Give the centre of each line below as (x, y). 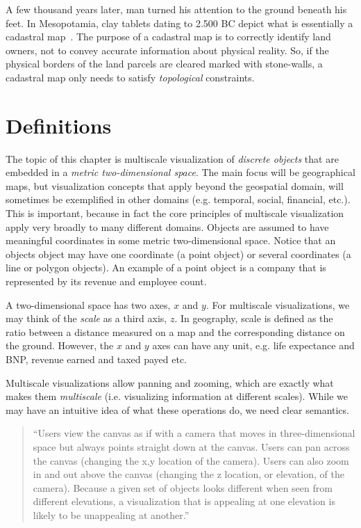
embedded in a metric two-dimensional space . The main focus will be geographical (180, 172)
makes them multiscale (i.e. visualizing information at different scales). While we (177, 396)
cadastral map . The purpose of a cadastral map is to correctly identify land (168, 37)
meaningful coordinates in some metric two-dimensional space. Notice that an (171, 240)
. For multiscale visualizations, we (278, 304)
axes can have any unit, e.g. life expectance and (253, 345)
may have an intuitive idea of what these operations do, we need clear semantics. (177, 409)
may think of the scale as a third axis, (86, 318)
